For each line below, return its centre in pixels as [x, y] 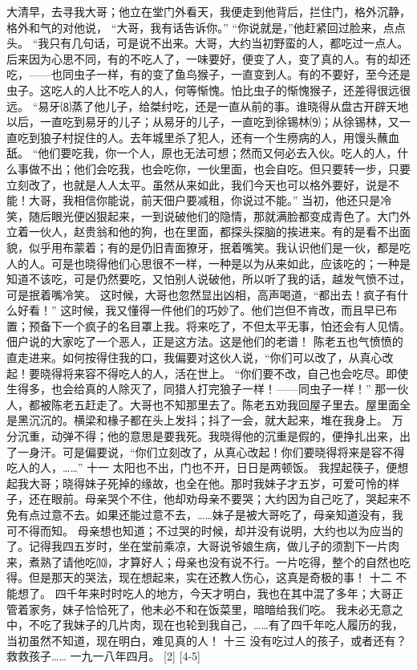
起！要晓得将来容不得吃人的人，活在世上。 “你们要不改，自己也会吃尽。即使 [208, 373]
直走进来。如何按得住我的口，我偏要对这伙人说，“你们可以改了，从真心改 [200, 357]
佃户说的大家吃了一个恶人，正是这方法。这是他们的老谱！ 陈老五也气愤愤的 [205, 341]
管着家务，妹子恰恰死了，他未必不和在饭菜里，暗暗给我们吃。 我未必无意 [199, 609]
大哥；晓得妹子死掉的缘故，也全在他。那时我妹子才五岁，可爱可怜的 [208, 483]
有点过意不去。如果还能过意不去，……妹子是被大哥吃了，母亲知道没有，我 [210, 514]
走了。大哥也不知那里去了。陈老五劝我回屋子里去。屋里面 [247, 404]
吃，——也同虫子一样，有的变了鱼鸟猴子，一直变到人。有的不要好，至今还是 [208, 74]
